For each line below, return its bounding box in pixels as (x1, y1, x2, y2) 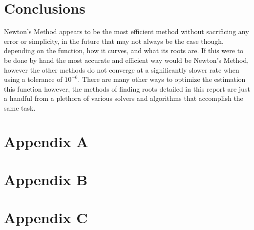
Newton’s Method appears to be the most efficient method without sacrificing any (4, 26, 249, 37)
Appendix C (4, 208, 88, 228)
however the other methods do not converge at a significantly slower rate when (4, 64, 239, 75)
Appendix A (4, 131, 88, 151)
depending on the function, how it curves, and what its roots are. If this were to (4, 45, 244, 56)
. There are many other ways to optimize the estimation (78, 74, 246, 84)
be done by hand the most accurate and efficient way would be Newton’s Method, (4, 55, 249, 65)
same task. (4, 102, 36, 113)
